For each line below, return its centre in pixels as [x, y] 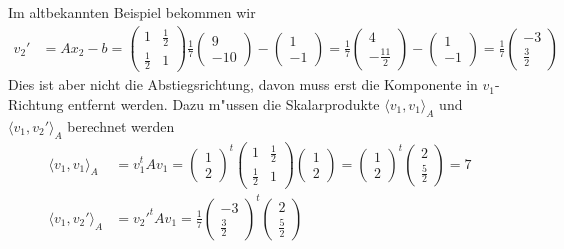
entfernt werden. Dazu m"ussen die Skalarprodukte [224, 104]
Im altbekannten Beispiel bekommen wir [132, 12]
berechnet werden [121, 125]
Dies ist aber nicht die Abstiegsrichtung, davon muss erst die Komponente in [243, 84]
